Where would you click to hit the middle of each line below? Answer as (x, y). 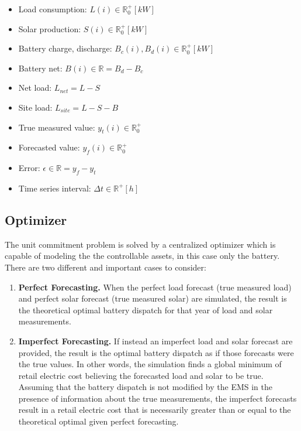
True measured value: (57, 127)
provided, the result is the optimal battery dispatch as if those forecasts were (156, 352)
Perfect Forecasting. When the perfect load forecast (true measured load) (155, 287)
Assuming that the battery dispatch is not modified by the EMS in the (145, 387)
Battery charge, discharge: (65, 48)
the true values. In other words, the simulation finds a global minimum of (150, 364)
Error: (29, 168)
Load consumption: (53, 9)
